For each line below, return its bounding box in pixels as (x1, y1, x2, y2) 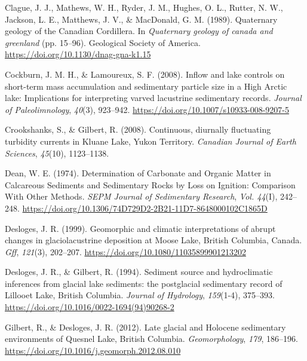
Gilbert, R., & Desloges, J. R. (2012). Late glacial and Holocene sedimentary (5, 320, 286, 333)
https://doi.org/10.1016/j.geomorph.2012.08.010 (5, 344, 181, 356)
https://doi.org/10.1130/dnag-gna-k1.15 (5, 48, 151, 60)
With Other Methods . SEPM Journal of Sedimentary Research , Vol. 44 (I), (5, 190, 278, 203)
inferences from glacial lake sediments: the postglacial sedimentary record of (5, 277, 283, 289)
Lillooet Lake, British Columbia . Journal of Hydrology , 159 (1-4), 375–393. (5, 289, 275, 301)
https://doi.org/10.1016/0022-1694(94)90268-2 (5, 301, 174, 313)
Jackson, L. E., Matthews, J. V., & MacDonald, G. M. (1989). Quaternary (5, 13, 278, 25)
